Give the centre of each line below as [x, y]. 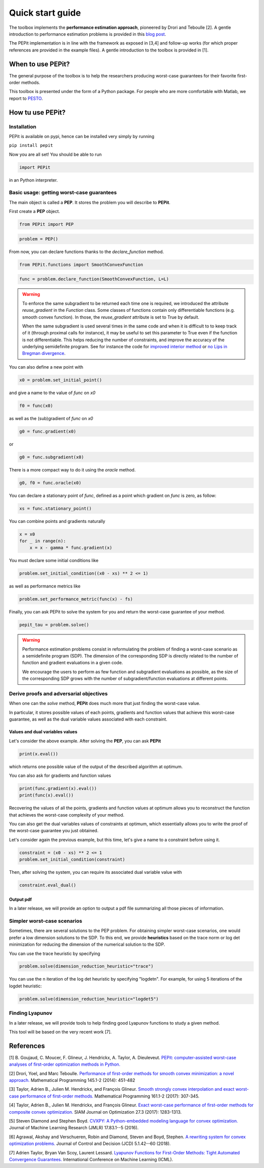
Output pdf [20, 899]
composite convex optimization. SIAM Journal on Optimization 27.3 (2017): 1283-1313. [95, 1112]
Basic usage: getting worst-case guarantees [63, 192]
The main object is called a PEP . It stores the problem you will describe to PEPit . [90, 202]
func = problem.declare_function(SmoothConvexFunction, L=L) [94, 279]
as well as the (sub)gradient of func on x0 [51, 418]
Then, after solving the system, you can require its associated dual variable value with [95, 872]
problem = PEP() [39, 239]
